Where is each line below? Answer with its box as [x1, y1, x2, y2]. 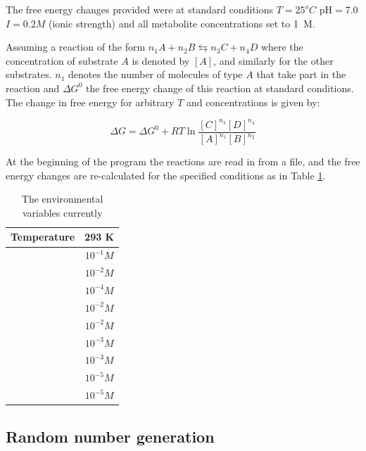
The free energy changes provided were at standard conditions [6, 2, 273, 16]
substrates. [6, 67, 52, 82]
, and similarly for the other [213, 53, 334, 68]
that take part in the [256, 67, 346, 82]
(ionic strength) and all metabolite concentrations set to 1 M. [48, 15, 315, 30]
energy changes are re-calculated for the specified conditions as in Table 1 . [6, 167, 326, 182]
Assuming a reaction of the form [6, 39, 146, 54]
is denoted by [132, 53, 190, 68]
